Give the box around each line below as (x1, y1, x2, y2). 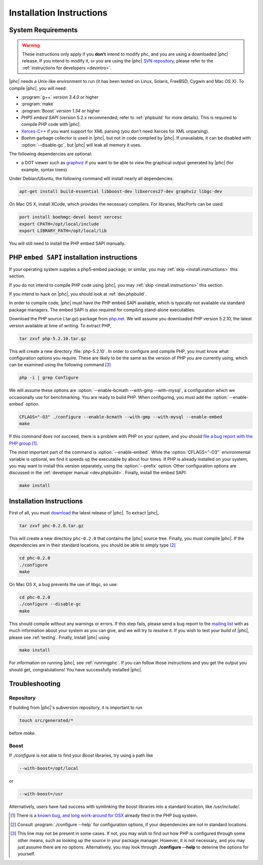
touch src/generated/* (19, 718, 74, 723)
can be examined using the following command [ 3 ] (9, 362, 111, 368)
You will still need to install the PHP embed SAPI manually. (9, 240, 126, 246)
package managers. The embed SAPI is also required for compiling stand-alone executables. (9, 307, 196, 313)
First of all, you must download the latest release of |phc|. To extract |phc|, (9, 510, 159, 515)
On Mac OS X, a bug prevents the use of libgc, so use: (9, 581, 118, 587)
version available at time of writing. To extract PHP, (9, 322, 112, 329)
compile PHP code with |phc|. (21, 121, 81, 127)
